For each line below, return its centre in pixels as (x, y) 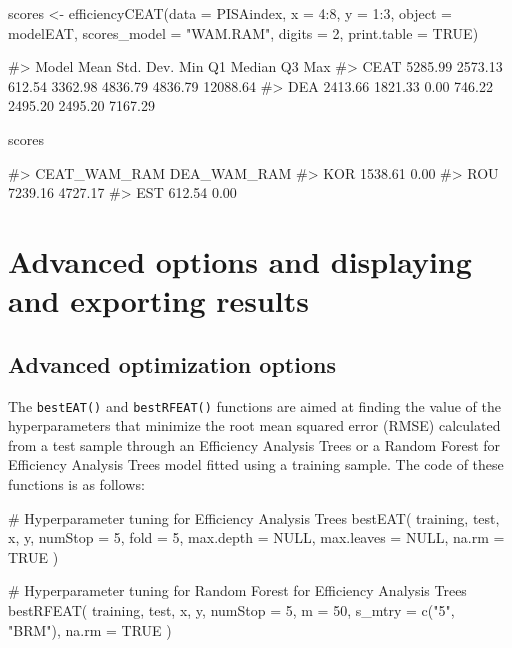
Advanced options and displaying (240, 260)
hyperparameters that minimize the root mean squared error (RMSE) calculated (254, 425)
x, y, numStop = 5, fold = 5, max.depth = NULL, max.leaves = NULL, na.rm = (256, 537)
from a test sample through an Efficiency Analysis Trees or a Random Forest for (254, 444)
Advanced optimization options (172, 363)
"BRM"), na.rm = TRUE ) (90, 629)
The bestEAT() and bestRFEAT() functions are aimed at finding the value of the (254, 405)
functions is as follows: (76, 483)
